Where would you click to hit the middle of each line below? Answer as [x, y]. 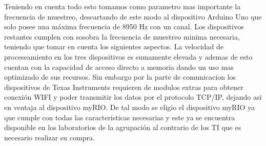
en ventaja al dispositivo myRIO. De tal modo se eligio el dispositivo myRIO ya [129, 107]
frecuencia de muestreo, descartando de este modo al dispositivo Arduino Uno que [133, 16]
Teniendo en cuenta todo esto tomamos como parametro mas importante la [122, 6]
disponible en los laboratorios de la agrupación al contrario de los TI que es [123, 127]
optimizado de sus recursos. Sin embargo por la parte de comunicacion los [120, 77]
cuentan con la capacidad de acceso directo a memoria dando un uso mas [119, 67]
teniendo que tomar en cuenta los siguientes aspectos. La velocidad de [114, 47]
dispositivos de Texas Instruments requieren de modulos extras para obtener [124, 87]
